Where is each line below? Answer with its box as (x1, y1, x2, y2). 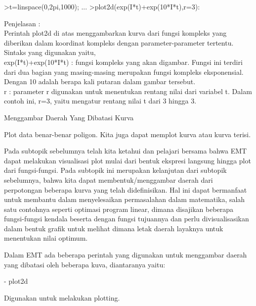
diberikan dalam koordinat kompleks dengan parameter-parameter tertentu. (4, 37, 234, 48)
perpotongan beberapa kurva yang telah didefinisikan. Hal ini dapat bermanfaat (4, 184, 247, 195)
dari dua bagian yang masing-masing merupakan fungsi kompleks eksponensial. (4, 66, 244, 77)
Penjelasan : (4, 18, 41, 28)
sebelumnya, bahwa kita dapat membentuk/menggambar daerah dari (4, 174, 213, 185)
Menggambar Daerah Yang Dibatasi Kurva (4, 112, 134, 122)
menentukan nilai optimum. (4, 233, 88, 243)
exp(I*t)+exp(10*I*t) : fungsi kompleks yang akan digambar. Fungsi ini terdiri (4, 56, 243, 67)
